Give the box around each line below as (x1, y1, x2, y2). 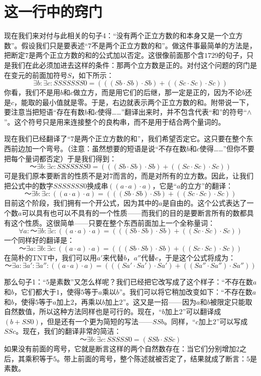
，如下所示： (71, 69, 114, 80)
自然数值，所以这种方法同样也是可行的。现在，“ (4, 306, 162, 317)
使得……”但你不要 (199, 143, 255, 154)
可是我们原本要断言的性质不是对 (4, 170, 109, 181)
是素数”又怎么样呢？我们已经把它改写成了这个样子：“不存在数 (49, 276, 253, 287)
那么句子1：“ (4, 276, 46, 287)
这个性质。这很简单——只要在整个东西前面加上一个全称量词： (11, 217, 215, 228)
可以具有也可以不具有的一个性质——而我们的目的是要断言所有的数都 (22, 208, 247, 218)
